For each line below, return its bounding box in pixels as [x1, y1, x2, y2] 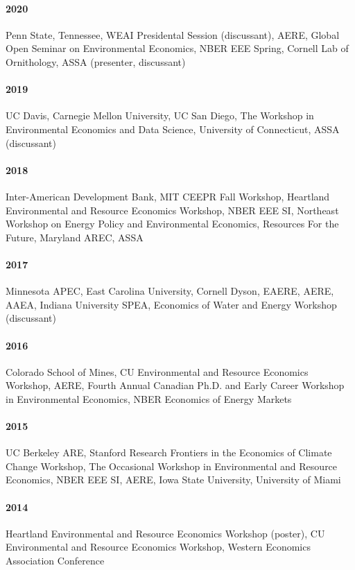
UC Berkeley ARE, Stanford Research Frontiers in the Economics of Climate [6, 445, 332, 460]
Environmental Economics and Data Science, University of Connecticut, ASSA [6, 121, 340, 136]
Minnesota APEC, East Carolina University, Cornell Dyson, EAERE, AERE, [6, 284, 334, 298]
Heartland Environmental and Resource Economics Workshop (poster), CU [6, 526, 325, 540]
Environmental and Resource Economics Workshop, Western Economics [6, 539, 311, 554]
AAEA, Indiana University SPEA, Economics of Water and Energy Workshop [6, 297, 337, 311]
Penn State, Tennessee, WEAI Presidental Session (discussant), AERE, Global [6, 27, 340, 42]
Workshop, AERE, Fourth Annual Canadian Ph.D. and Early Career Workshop [6, 378, 345, 392]
